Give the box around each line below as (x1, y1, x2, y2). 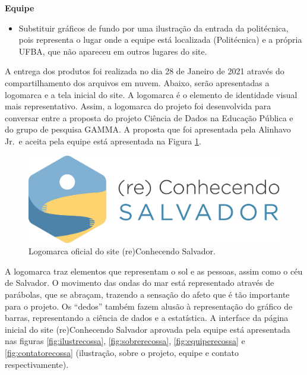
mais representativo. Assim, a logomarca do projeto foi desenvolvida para (5, 100, 271, 112)
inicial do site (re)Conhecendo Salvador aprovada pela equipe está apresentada (5, 323, 290, 335)
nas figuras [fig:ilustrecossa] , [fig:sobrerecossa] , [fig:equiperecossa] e (5, 335, 245, 347)
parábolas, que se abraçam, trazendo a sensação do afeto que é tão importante (5, 288, 290, 301)
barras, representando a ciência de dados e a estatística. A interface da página (5, 311, 289, 324)
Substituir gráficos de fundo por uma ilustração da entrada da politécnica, (18, 21, 289, 34)
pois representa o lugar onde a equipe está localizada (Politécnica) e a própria (18, 33, 302, 46)
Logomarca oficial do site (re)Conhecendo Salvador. (29, 245, 216, 257)
